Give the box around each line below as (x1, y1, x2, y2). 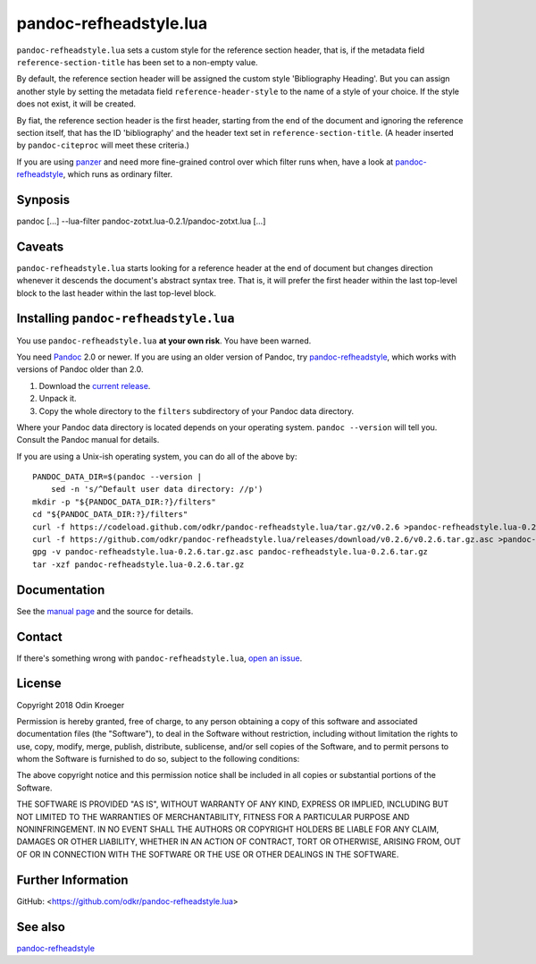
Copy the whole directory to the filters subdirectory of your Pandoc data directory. (38, 405, 355, 416)
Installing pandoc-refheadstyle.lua (16, 311, 235, 326)
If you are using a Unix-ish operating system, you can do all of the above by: (16, 451, 297, 461)
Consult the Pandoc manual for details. (16, 435, 160, 445)
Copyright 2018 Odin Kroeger (16, 699, 125, 710)
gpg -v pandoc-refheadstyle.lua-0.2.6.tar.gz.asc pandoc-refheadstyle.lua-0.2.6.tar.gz (32, 546, 429, 557)
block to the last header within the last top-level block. (16, 287, 216, 299)
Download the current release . (38, 380, 151, 391)
